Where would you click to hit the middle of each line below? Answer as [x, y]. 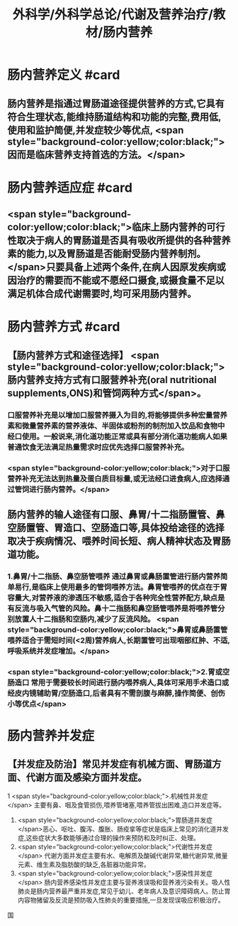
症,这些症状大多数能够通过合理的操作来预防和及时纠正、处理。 [108, 838]
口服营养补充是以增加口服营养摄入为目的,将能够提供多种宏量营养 [118, 415]
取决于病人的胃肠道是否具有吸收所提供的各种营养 [124, 241]
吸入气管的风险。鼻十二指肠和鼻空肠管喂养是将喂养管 [127, 608]
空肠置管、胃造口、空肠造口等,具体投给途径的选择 [116, 528]
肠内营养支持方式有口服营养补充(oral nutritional [112, 380]
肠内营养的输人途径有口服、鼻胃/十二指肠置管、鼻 [116, 514]
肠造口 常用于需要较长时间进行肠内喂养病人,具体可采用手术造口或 [118, 682]
